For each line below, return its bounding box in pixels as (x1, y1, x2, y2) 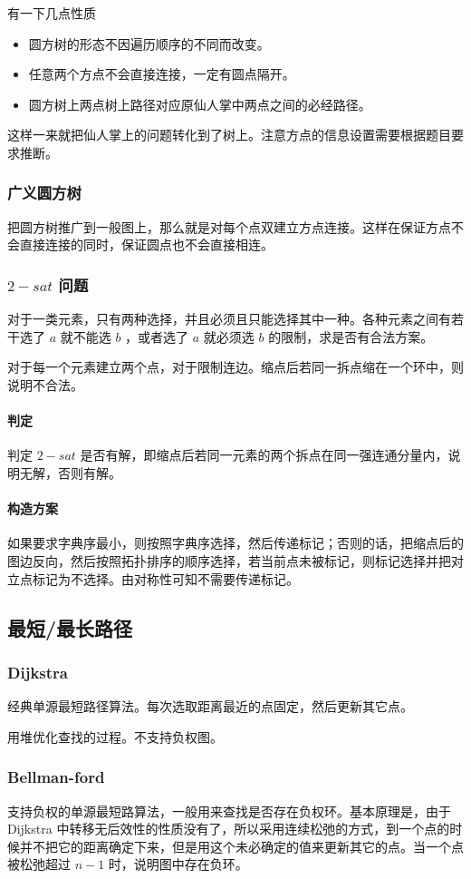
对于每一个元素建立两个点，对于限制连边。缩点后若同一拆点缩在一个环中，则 (7, 357, 464, 376)
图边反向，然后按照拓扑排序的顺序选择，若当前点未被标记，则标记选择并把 (7, 551, 451, 570)
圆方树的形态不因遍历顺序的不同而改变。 (28, 34, 270, 53)
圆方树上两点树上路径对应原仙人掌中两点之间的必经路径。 (28, 94, 371, 113)
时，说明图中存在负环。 (108, 855, 248, 874)
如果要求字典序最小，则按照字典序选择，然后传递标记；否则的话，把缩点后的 (7, 533, 464, 552)
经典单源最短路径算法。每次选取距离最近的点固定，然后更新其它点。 (7, 697, 413, 716)
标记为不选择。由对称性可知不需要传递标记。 (32, 569, 299, 588)
